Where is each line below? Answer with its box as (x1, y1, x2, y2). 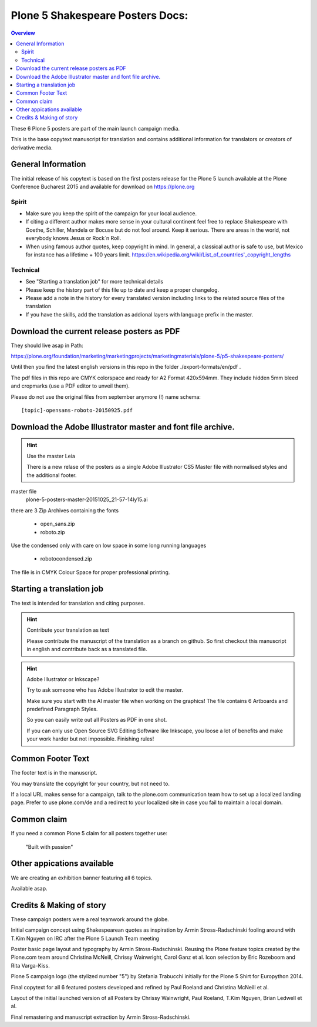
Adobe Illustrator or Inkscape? (26, 675, 100, 682)
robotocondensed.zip (40, 555, 92, 562)
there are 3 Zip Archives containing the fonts (11, 506, 119, 514)
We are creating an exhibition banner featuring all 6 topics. (11, 874, 153, 881)
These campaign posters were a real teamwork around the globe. (11, 915, 170, 923)
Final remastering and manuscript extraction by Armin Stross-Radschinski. (11, 1013, 191, 1021)
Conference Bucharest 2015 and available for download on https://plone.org (11, 183, 195, 190)
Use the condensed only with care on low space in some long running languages (11, 542, 207, 549)
